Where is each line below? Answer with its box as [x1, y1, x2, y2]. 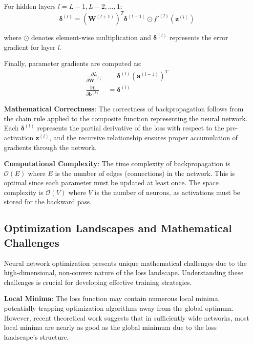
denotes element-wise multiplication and [31, 32, 151, 43]
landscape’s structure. [4, 331, 69, 342]
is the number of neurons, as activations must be [94, 187, 240, 197]
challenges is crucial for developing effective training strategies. [4, 277, 192, 287]
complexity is [4, 187, 43, 197]
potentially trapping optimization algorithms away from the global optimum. [4, 303, 234, 313]
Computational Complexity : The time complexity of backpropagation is [4, 158, 231, 169]
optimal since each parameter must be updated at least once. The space [4, 177, 219, 188]
